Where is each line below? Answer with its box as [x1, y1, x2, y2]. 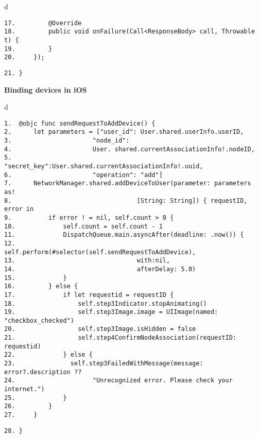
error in [4, 205, 34, 213]
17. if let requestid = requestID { [4, 291, 174, 299]
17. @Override [4, 19, 82, 27]
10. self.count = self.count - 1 [4, 222, 163, 230]
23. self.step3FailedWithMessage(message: [4, 360, 203, 367]
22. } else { [4, 351, 93, 359]
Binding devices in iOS [4, 84, 87, 95]
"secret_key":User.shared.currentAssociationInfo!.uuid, [4, 163, 203, 170]
